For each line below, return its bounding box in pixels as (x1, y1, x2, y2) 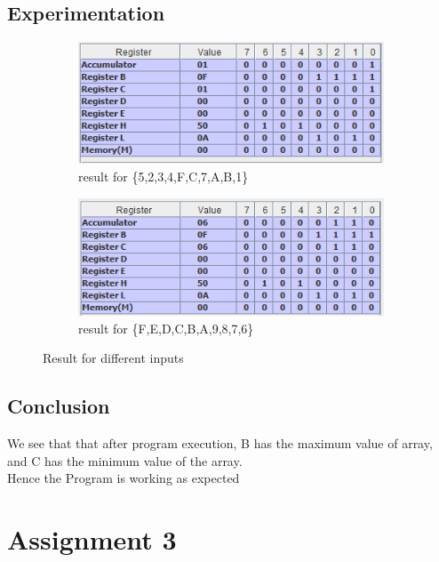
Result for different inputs (43, 349, 184, 367)
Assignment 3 (7, 520, 177, 557)
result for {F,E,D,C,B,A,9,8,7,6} (78, 318, 254, 337)
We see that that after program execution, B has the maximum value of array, (7, 433, 433, 452)
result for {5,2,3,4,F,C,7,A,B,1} (78, 167, 249, 186)
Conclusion (7, 392, 110, 420)
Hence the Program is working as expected (7, 469, 240, 487)
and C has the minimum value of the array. (7, 451, 243, 470)
